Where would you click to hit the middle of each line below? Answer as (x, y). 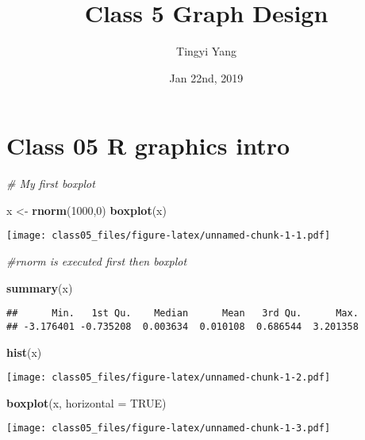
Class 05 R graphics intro (148, 145)
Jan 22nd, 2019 (206, 77)
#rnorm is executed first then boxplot (97, 261)
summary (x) (40, 287)
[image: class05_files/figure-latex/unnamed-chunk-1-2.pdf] (169, 378)
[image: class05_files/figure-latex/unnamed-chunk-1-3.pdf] (169, 429)
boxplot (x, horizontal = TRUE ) (86, 402)
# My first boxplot (51, 184)
